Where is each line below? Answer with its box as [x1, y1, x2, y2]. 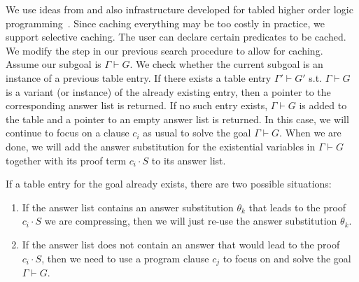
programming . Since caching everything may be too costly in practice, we [6, 15, 325, 30]
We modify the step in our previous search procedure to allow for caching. [6, 43, 323, 57]
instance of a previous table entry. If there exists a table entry [6, 70, 272, 85]
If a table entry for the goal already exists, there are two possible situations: [6, 176, 332, 191]
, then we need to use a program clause [41, 251, 209, 265]
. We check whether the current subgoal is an [129, 57, 323, 71]
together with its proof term [6, 153, 127, 167]
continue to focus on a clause [6, 125, 129, 140]
